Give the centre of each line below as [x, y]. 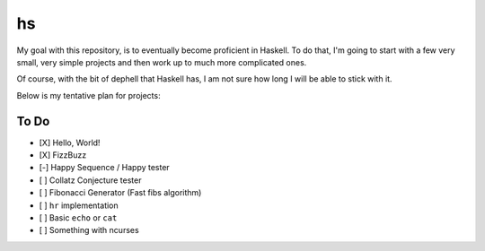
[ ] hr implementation [79, 205]
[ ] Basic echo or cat [78, 217]
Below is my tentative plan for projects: [88, 95]
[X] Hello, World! [70, 143]
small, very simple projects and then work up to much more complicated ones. [162, 62]
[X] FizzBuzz [63, 155]
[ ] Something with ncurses [89, 230]
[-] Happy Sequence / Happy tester [104, 168]
